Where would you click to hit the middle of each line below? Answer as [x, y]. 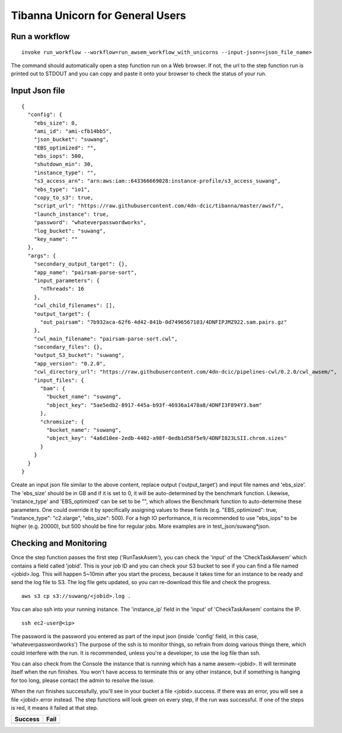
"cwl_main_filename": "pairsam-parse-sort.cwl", [106, 339]
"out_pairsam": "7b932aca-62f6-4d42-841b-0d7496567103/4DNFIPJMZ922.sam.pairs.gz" [164, 322]
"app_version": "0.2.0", [70, 364]
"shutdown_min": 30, [63, 164]
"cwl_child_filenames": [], [74, 306]
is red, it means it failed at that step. [55, 708]
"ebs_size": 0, [56, 123]
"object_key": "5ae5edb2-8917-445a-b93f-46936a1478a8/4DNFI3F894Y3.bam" [154, 405]
